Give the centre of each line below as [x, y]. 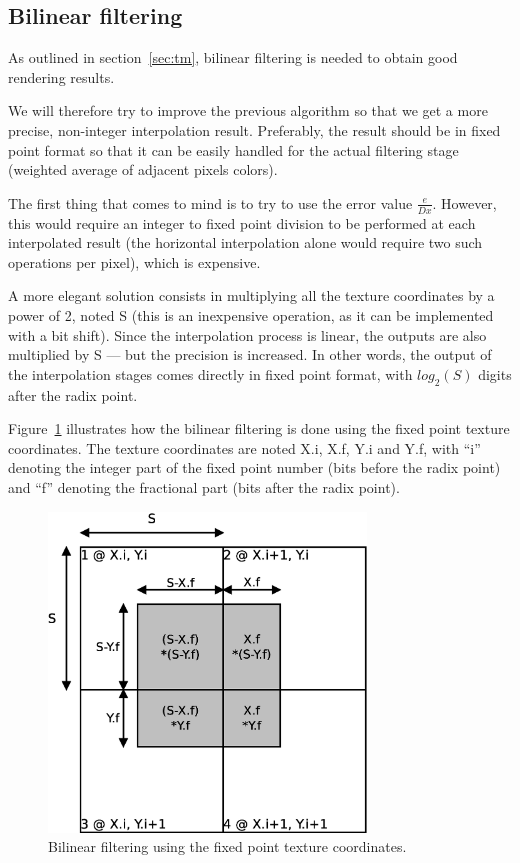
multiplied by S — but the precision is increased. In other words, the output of [250, 354]
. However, [464, 202]
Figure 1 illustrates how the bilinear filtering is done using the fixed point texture [259, 428]
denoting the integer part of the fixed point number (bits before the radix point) [254, 467]
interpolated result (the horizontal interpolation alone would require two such [245, 242]
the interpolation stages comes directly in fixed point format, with [210, 373]
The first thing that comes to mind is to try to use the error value [210, 202]
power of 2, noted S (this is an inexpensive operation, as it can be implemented [251, 314]
